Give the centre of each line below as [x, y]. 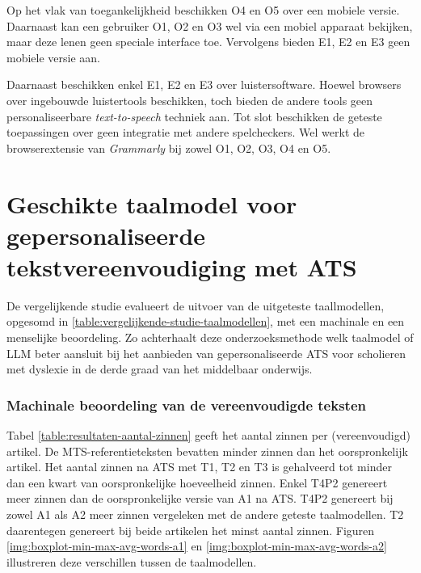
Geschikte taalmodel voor [152, 203]
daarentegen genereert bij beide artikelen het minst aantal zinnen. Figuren [191, 530]
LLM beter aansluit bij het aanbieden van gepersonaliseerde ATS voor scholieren [206, 353]
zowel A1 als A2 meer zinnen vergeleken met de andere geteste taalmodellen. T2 [205, 514]
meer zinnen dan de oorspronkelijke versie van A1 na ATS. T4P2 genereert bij [200, 498]
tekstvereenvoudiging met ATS [182, 266]
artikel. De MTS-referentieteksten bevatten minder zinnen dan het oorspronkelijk [207, 451]
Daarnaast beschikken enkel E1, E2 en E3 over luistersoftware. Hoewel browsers [204, 84]
